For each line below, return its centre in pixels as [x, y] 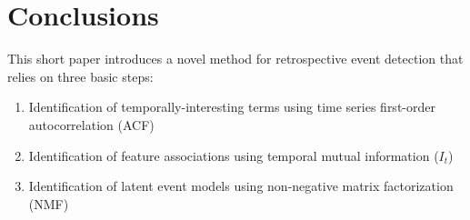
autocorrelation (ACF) [91, 124]
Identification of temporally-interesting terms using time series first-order [232, 107]
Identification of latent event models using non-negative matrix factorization [241, 186]
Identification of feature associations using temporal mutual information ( [234, 155]
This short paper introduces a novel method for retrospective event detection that [235, 59]
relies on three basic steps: [80, 76]
